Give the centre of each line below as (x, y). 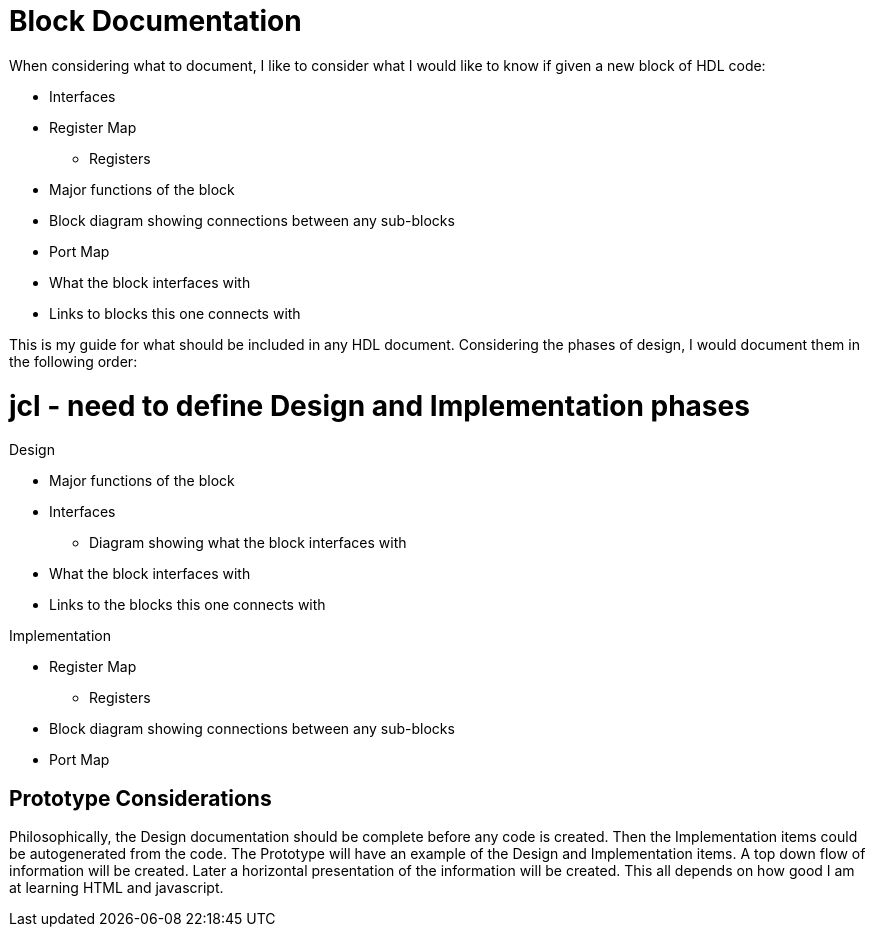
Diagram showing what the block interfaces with (248, 543)
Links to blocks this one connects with (175, 313)
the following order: (73, 361)
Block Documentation (155, 21)
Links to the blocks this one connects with (187, 605)
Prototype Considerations (140, 798)
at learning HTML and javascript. (116, 888)
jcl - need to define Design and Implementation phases (379, 405)
